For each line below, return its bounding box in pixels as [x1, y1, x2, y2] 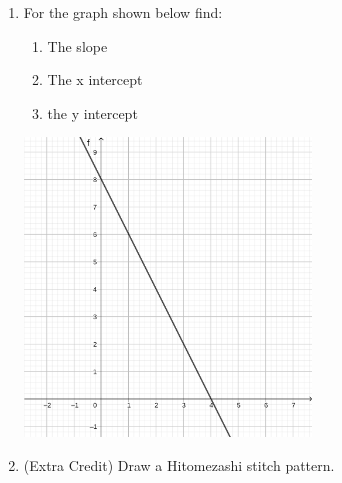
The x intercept [47, 69, 143, 90]
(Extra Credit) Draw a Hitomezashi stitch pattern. [23, 454, 335, 475]
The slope [47, 35, 108, 56]
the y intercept [47, 102, 138, 123]
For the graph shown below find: [23, 2, 223, 22]
